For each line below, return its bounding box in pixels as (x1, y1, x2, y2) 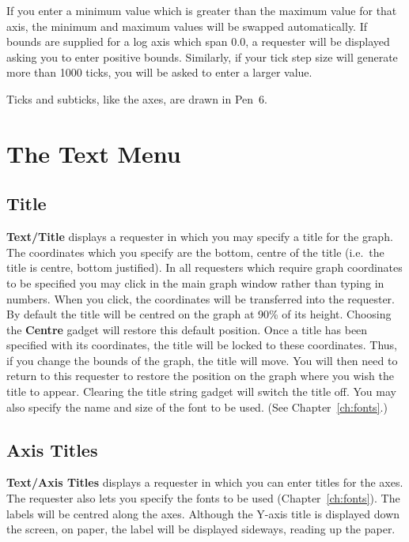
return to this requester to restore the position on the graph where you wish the (6, 367, 394, 384)
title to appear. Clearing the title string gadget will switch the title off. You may (6, 383, 396, 400)
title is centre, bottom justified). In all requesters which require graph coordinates (6, 259, 403, 276)
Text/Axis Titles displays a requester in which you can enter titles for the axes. (6, 474, 403, 491)
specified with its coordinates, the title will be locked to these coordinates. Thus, (6, 337, 398, 353)
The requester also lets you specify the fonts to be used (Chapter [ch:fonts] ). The (6, 490, 400, 506)
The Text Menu (6, 137, 181, 169)
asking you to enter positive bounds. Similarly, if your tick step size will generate (6, 48, 398, 65)
